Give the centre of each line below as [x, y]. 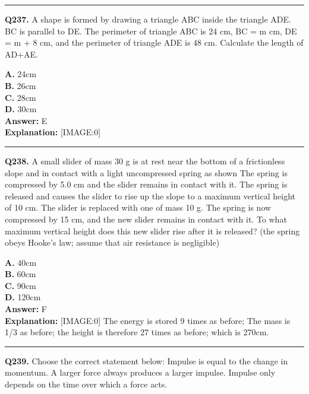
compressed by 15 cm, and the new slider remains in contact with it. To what [146, 219]
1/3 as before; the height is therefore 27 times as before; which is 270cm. [137, 332]
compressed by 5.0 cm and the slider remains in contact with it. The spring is [146, 184]
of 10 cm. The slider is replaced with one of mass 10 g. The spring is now [138, 207]
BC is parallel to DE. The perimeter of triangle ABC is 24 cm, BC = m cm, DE [151, 31]
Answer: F [26, 309]
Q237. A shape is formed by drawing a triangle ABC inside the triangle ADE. [148, 19]
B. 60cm [21, 274]
